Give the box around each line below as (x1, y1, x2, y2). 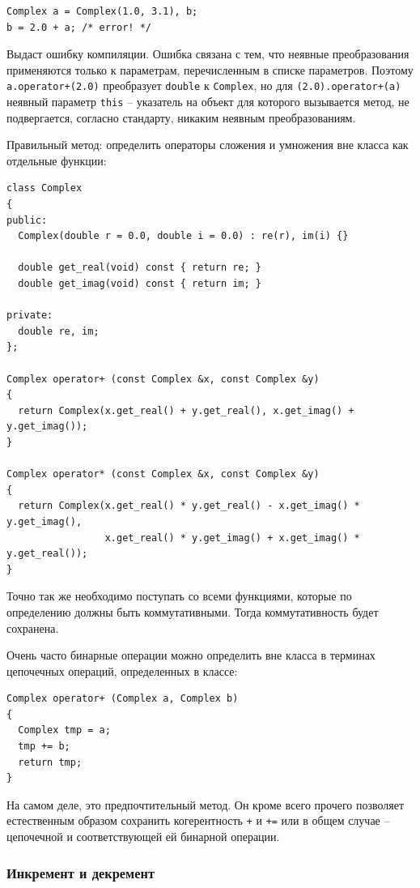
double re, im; (18, 325, 100, 337)
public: (6, 214, 48, 226)
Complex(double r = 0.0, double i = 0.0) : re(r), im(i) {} (18, 230, 349, 242)
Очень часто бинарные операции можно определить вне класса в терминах (6, 647, 375, 664)
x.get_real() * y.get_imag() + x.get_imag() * (104, 532, 360, 544)
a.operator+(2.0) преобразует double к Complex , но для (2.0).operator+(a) (6, 77, 401, 94)
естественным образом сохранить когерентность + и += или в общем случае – (6, 812, 390, 829)
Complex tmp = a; (18, 724, 111, 736)
